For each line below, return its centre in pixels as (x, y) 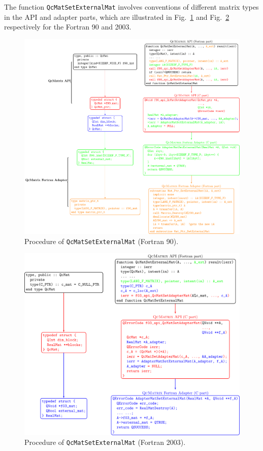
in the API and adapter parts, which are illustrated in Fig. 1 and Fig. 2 (117, 17)
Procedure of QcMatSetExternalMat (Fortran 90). (102, 241)
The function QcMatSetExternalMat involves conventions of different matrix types (131, 7)
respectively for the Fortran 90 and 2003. (68, 27)
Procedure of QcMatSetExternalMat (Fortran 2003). (105, 442)
